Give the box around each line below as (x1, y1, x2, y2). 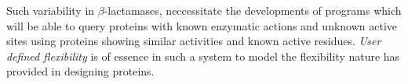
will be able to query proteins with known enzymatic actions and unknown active (6, 17, 398, 33)
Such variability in (6, 2, 95, 18)
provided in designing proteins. (6, 63, 155, 79)
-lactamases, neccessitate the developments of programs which (104, 2, 402, 18)
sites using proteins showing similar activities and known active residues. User (6, 33, 381, 49)
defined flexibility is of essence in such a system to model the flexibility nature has (6, 47, 400, 64)
